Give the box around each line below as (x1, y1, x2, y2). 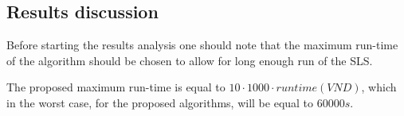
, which (361, 79, 397, 95)
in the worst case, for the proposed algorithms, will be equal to (6, 94, 314, 110)
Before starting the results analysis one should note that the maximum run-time (6, 37, 398, 53)
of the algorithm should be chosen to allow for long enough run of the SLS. (6, 52, 373, 68)
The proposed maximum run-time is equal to (6, 79, 226, 95)
